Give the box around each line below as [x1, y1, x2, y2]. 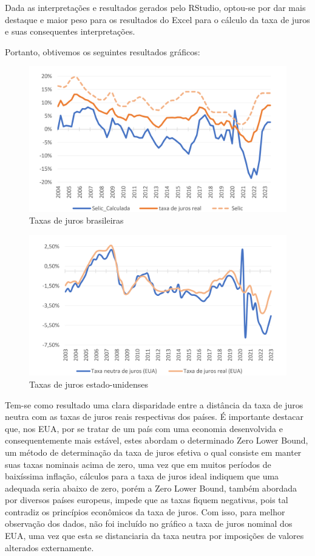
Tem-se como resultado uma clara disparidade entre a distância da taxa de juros [5, 398, 303, 411]
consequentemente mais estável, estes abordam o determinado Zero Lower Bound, [5, 434, 308, 447]
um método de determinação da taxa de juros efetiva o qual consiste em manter [5, 445, 302, 458]
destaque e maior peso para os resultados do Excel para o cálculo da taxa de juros [5, 13, 310, 26]
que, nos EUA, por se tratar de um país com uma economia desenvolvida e [5, 422, 283, 434]
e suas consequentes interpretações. [5, 25, 135, 38]
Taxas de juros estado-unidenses [29, 377, 149, 390]
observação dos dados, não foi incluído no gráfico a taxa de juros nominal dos [5, 517, 293, 530]
